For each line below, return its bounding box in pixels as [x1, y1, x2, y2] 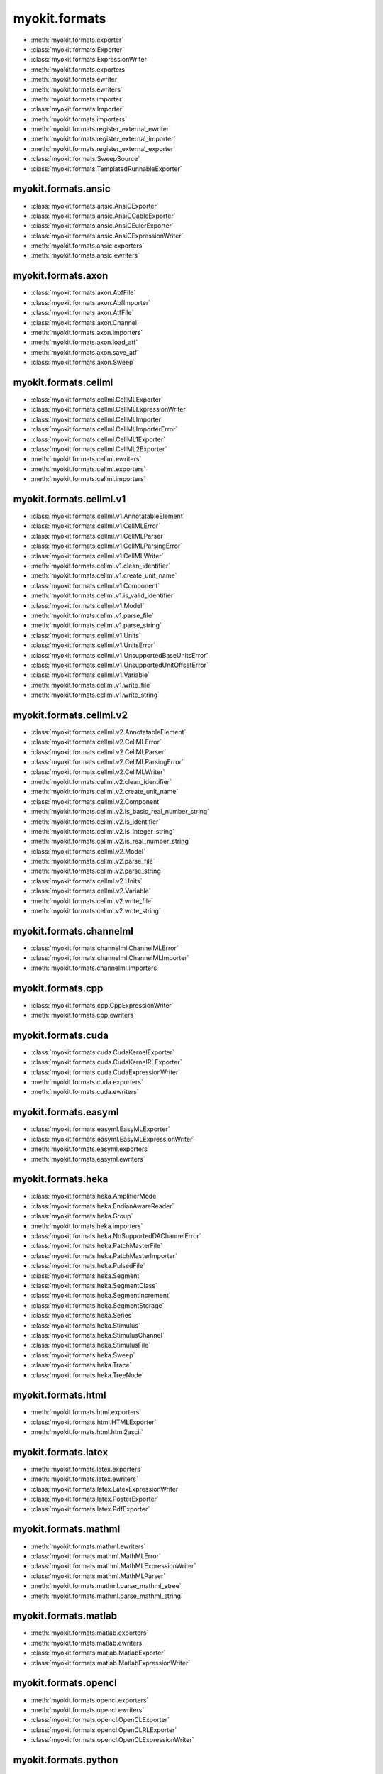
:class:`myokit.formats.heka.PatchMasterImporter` [30, 1251, 177, 1260]
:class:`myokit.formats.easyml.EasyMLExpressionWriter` [30, 1135, 195, 1143]
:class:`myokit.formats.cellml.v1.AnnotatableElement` [30, 512, 185, 521]
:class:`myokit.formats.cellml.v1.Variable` [30, 671, 150, 679]
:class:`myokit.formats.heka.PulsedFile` [30, 1262, 145, 1270]
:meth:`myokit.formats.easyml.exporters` [30, 1145, 150, 1153]
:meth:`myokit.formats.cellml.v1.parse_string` [30, 621, 162, 629]
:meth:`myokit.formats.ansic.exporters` [30, 241, 145, 250]
